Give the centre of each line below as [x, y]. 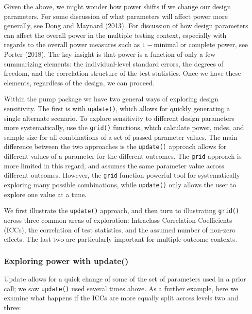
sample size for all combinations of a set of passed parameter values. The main [121, 137]
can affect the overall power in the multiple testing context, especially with [115, 35]
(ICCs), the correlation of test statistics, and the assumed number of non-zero [120, 229]
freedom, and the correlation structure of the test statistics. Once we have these [123, 73]
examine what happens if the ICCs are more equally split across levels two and [121, 298]
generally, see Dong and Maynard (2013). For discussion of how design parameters [126, 25]
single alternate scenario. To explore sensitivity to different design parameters [119, 118]
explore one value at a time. [45, 194]
